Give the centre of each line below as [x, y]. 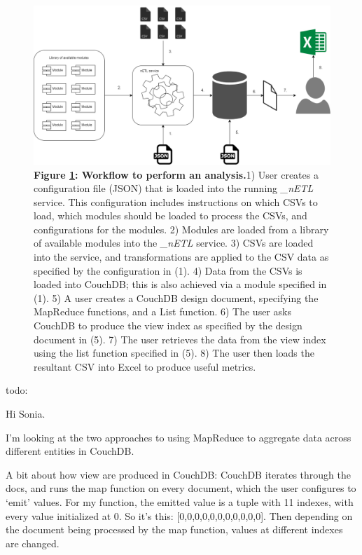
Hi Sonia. [26, 413]
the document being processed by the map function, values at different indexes [174, 529]
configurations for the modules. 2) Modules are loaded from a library [181, 229]
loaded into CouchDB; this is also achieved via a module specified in [180, 284]
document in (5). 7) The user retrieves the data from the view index [180, 339]
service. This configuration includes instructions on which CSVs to [176, 201]
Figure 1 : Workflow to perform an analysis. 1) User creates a [176, 174]
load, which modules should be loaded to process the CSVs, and [170, 215]
